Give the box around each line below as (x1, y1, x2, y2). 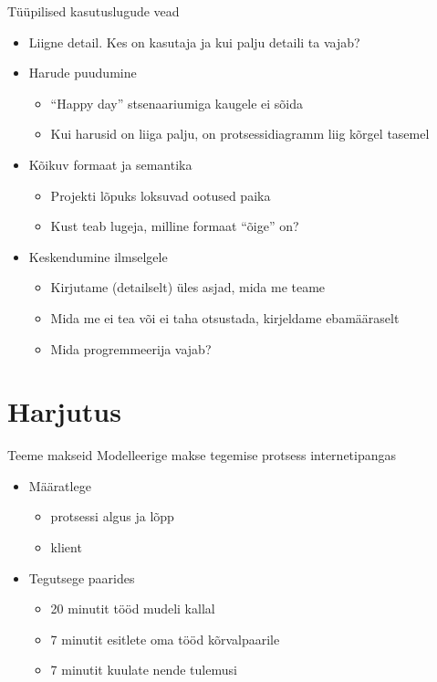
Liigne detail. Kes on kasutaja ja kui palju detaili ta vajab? (28, 32, 360, 51)
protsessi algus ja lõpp (50, 507, 174, 526)
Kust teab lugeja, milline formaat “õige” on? (50, 216, 299, 236)
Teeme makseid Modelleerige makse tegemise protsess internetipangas (7, 446, 397, 465)
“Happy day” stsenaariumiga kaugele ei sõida (50, 93, 303, 112)
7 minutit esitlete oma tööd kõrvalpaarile (50, 629, 280, 648)
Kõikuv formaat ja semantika (28, 154, 192, 173)
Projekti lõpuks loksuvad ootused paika (50, 185, 271, 205)
